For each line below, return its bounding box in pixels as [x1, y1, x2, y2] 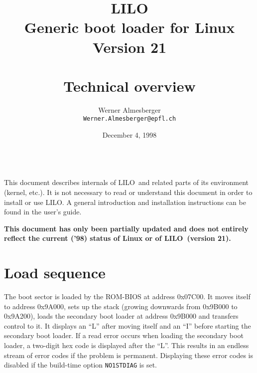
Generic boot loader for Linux [24, 17, 235, 37]
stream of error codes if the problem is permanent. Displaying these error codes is [4, 350, 253, 360]
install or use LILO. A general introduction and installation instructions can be [4, 196, 246, 207]
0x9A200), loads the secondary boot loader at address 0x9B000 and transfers [4, 311, 239, 321]
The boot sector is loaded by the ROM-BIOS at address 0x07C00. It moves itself [4, 291, 251, 301]
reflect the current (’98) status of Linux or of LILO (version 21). [4, 233, 231, 243]
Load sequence [4, 262, 106, 283]
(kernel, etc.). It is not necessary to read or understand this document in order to [4, 186, 253, 197]
